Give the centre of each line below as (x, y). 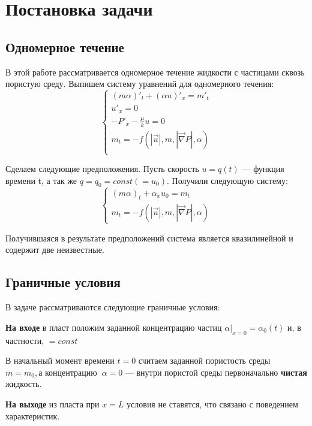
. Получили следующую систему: (227, 180)
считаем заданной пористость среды (204, 360)
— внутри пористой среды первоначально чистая (216, 372)
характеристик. (33, 416)
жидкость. (24, 384)
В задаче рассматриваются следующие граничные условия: (113, 307)
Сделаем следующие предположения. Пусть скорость (102, 169)
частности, (25, 340)
